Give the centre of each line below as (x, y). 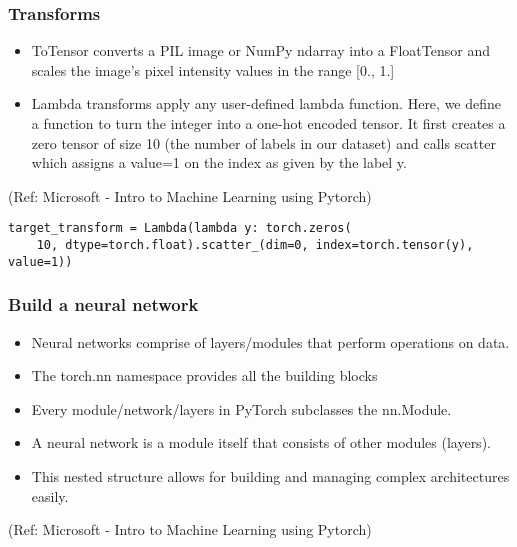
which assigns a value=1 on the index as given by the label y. (219, 162)
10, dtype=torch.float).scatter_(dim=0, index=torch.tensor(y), (255, 245)
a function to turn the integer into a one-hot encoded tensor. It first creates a (268, 123)
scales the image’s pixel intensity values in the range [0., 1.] (213, 69)
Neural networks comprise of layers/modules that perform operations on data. (270, 341)
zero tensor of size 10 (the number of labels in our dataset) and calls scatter (263, 142)
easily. (50, 495)
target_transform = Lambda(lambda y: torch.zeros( (180, 228)
